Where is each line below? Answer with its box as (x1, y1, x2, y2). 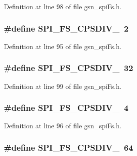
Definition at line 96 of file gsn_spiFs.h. (4, 121, 122, 131)
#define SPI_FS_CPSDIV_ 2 (4, 22, 129, 34)
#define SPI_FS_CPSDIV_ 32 (4, 62, 133, 74)
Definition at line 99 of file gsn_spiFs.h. (4, 81, 122, 91)
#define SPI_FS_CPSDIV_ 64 (4, 141, 133, 153)
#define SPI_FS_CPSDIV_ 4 (4, 102, 129, 114)
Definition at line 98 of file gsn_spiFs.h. (4, 1, 122, 11)
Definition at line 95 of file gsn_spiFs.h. (4, 41, 122, 51)
